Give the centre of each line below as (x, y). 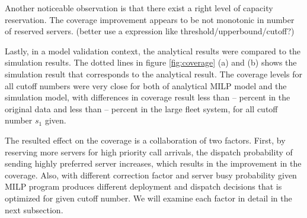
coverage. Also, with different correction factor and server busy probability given (151, 175)
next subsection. (34, 209)
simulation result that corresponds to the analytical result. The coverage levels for (153, 74)
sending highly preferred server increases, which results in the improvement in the (153, 163)
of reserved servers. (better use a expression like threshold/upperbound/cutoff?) (150, 31)
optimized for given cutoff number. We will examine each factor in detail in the (148, 198)
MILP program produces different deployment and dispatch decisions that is (143, 186)
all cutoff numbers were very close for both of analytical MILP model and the (146, 85)
